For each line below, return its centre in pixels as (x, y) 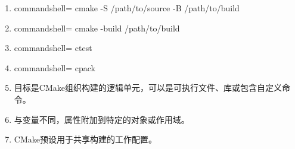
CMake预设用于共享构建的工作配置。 (85, 139)
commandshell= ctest (53, 48)
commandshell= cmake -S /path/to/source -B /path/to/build (127, 8)
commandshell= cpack (55, 67)
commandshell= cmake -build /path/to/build (97, 28)
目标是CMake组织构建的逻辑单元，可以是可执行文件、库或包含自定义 (148, 88)
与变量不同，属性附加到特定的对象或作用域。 (102, 119)
